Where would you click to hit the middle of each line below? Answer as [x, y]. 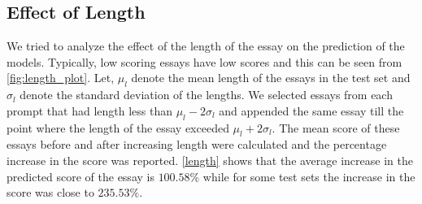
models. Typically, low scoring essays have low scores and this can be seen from [204, 61]
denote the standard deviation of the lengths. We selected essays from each [206, 95]
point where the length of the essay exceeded [118, 127]
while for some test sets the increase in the [309, 176]
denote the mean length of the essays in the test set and [271, 78]
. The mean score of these [336, 127]
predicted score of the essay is [80, 176]
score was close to [50, 192]
